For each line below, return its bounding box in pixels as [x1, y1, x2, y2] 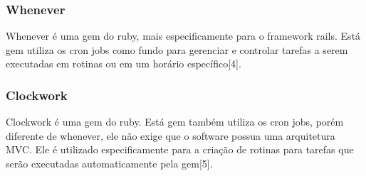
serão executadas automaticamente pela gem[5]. [6, 156, 213, 170]
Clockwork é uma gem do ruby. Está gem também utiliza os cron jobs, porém [6, 114, 344, 129]
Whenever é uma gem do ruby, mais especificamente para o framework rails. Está [6, 28, 361, 43]
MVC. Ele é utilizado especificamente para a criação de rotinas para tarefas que [6, 142, 354, 157]
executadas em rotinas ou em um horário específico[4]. [6, 56, 241, 71]
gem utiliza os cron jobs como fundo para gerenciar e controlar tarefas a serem [6, 42, 348, 57]
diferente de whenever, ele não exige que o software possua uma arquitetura [6, 128, 335, 143]
